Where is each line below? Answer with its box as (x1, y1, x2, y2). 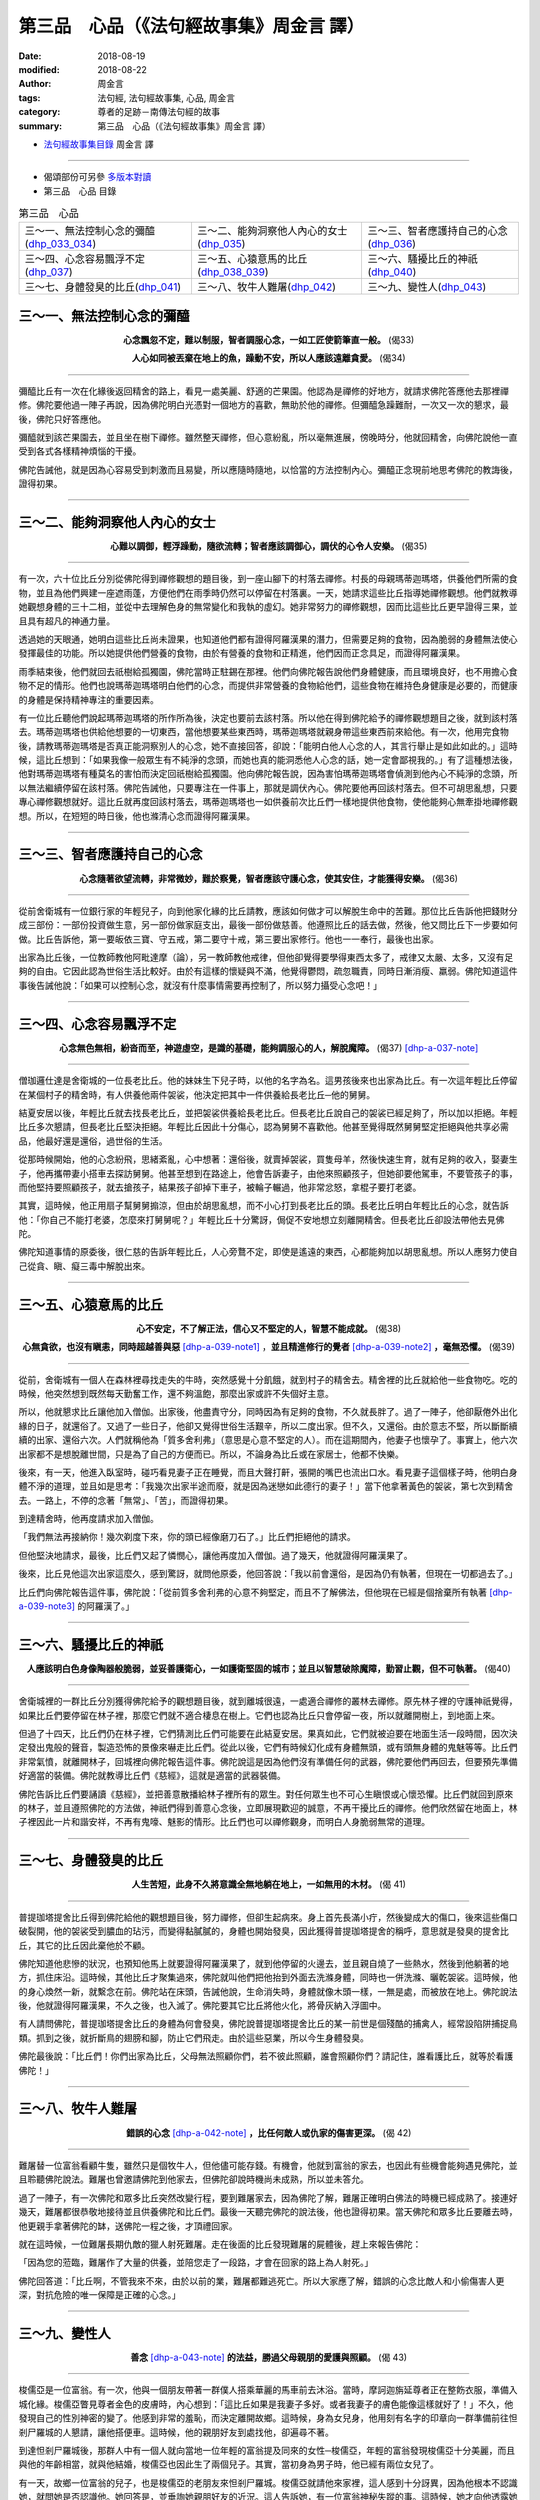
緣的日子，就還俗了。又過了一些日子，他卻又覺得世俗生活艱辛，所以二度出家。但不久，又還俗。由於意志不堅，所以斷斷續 (18, 1420, 518, 1432)
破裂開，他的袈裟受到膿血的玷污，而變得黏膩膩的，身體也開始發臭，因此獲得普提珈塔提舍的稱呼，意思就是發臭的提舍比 (18, 1925, 509, 1937)
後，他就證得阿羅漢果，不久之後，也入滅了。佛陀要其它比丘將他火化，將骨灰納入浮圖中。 (18, 2000, 387, 2012)
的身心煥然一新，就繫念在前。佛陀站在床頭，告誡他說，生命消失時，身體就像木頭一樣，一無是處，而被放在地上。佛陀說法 (18, 1985, 518, 1997)
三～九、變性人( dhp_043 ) (367, 280, 487, 294)
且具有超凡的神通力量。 (18, 615, 115, 627)
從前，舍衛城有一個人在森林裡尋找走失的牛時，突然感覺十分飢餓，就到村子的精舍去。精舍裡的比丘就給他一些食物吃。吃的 (18, 1373, 518, 1385)
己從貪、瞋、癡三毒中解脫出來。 (18, 1260, 150, 1272)
